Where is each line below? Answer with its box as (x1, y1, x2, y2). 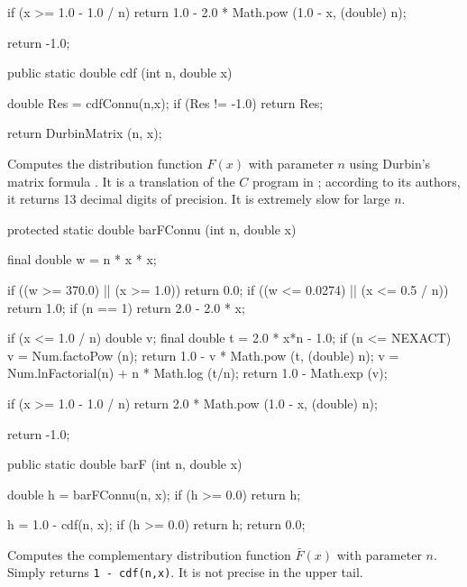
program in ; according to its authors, (252, 171, 461, 190)
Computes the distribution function (7, 153, 203, 172)
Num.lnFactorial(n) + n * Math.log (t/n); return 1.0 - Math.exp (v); (7, 363, 388, 382)
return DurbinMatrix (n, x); (7, 124, 162, 142)
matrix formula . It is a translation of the (7, 171, 235, 190)
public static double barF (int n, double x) (7, 454, 243, 473)
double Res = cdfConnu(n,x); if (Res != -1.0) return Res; (7, 93, 324, 112)
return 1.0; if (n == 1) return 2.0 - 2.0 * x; (7, 298, 245, 316)
